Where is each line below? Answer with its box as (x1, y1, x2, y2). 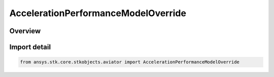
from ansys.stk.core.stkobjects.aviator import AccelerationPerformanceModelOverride (20, 59, 239, 65)
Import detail (9, 43, 51, 51)
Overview (9, 27, 41, 35)
